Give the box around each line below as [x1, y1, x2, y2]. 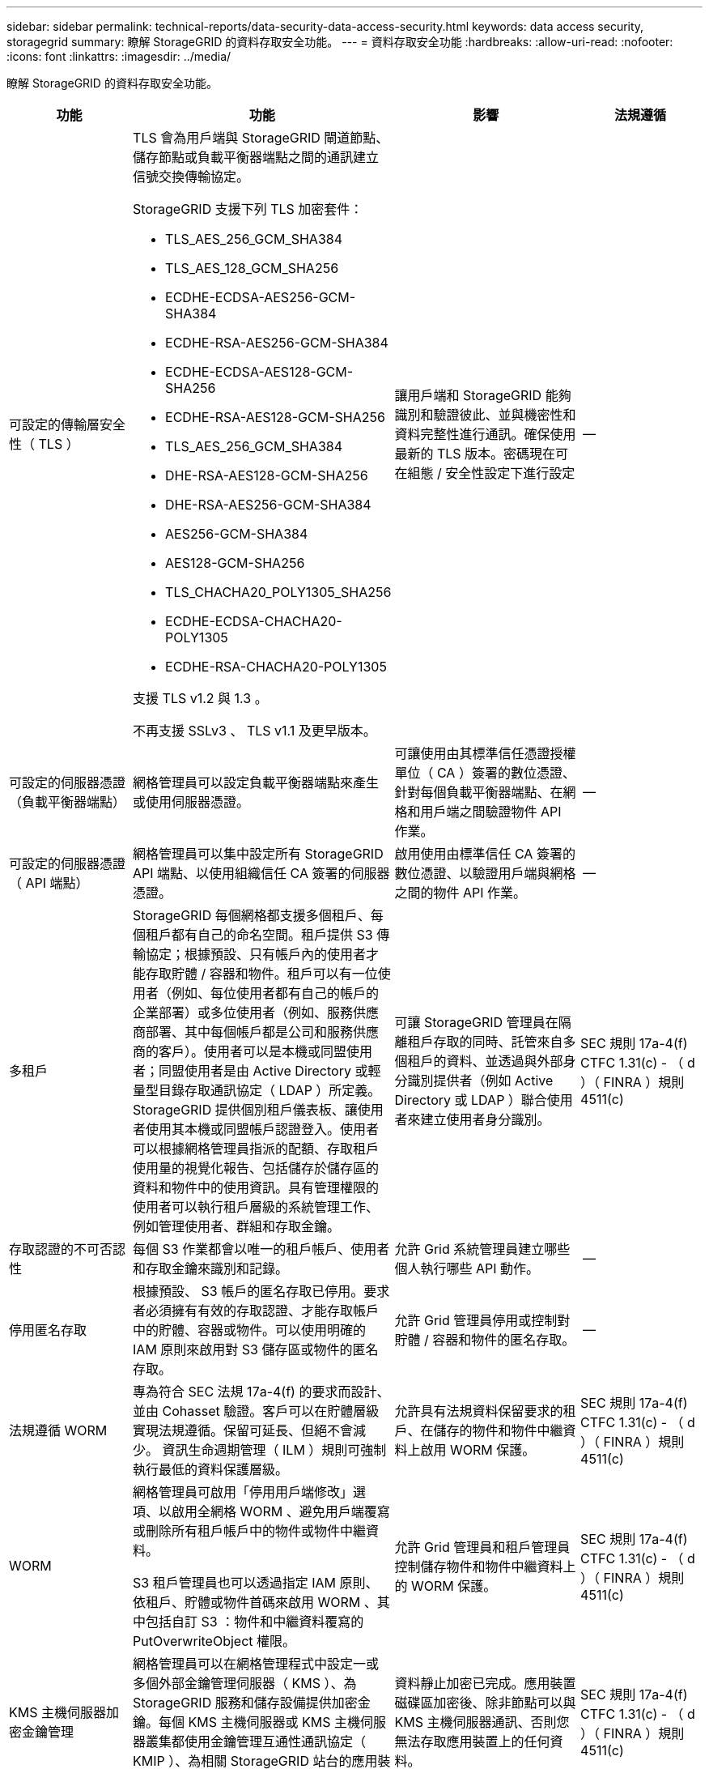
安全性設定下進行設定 [445, 465, 575, 481]
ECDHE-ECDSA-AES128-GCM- [165, 364, 354, 380]
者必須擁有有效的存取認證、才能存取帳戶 [133, 1302, 380, 1319]
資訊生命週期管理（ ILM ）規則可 [162, 1442, 361, 1458]
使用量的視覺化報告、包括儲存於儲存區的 [133, 1160, 380, 1176]
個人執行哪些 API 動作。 [394, 1260, 540, 1277]
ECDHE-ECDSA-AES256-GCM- [165, 289, 356, 305]
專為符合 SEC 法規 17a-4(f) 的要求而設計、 [133, 1383, 390, 1400]
